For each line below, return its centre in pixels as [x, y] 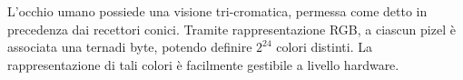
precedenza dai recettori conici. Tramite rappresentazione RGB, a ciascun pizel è [231, 29]
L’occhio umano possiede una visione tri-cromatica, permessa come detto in [217, 11]
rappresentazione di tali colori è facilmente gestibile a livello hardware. [203, 64]
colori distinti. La [325, 47]
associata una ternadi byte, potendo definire [130, 47]
